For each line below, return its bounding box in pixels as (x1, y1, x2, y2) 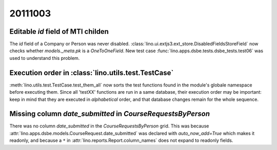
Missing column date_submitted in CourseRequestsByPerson (9, 110, 210, 118)
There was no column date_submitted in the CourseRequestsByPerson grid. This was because (9, 123, 209, 129)
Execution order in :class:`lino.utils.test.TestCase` (9, 68, 174, 77)
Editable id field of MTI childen (9, 27, 109, 36)
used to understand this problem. (9, 55, 80, 61)
